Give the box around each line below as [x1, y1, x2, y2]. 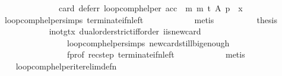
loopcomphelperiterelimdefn [15, 59, 117, 72]
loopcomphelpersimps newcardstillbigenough [66, 36, 230, 49]
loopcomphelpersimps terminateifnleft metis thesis [4, 13, 277, 26]
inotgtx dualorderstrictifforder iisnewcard [49, 25, 201, 37]
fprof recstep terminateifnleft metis [66, 48, 245, 61]
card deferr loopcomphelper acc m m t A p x [58, 2, 243, 14]
